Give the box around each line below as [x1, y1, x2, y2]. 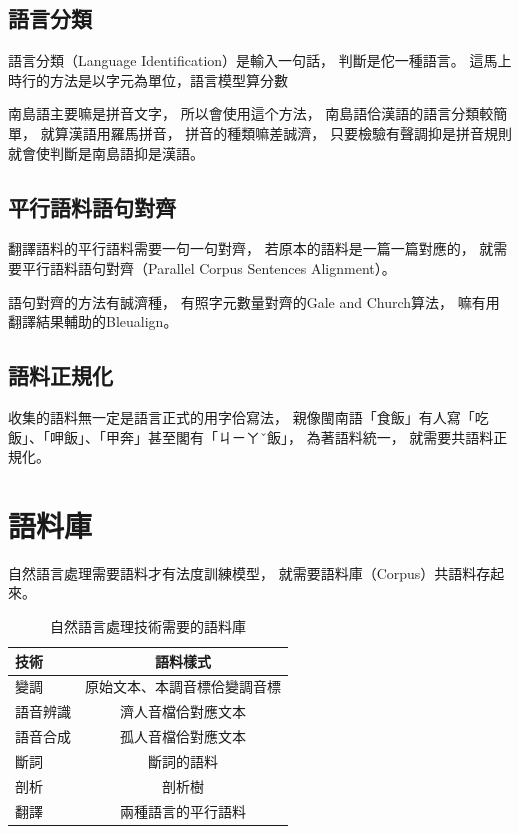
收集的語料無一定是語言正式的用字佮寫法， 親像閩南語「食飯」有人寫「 [8, 406, 475, 427]
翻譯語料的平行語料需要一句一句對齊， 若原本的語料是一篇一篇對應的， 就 [8, 238, 494, 259]
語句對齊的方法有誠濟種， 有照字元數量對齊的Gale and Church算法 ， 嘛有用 [8, 291, 500, 312]
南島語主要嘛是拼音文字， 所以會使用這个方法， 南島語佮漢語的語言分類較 [8, 103, 494, 124]
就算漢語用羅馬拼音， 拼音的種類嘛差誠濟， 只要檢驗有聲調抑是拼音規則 [40, 122, 512, 143]
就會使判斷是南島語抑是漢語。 [8, 142, 204, 163]
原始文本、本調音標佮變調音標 [85, 676, 281, 697]
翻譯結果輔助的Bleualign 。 [8, 311, 178, 332]
